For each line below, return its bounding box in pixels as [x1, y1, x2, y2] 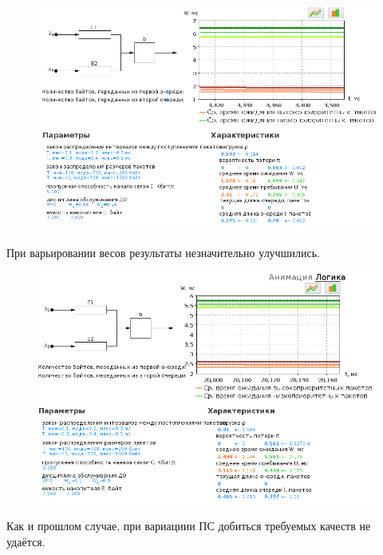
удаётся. [6, 533, 45, 549]
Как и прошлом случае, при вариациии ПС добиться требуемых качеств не [6, 517, 371, 534]
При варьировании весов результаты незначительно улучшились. [6, 244, 320, 261]
